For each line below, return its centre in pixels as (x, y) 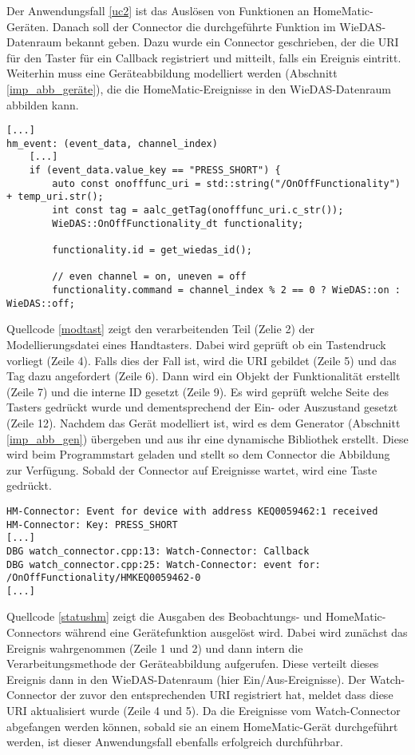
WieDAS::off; (41, 303)
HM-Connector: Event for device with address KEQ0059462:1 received (192, 511)
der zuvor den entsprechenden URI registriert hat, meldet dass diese (227, 695)
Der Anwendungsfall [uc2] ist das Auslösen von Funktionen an (158, 10)
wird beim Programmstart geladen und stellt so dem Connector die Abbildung (198, 454)
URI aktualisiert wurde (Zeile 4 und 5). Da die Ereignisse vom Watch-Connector (204, 711)
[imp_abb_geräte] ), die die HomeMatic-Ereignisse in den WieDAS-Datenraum (199, 88)
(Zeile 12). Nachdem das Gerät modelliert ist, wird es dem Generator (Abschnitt (204, 422)
